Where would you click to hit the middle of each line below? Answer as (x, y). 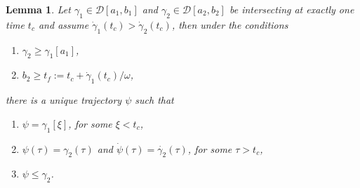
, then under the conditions (230, 24)
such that (154, 100)
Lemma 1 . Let (38, 9)
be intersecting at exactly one (292, 9)
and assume (64, 24)
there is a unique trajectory (64, 100)
